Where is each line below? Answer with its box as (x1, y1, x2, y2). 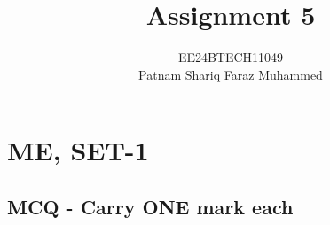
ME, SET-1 (7, 132, 149, 168)
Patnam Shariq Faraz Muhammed (138, 65, 323, 83)
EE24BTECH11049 (177, 48, 284, 66)
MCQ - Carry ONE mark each (7, 192, 294, 220)
